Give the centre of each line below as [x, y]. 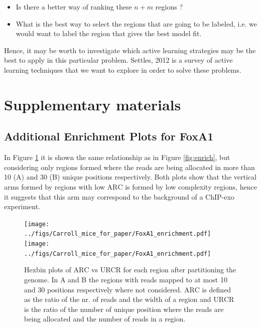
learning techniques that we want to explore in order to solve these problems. [123, 69]
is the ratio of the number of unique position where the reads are [124, 309]
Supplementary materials [93, 104]
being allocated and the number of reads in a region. [105, 319]
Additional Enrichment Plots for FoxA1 [109, 136]
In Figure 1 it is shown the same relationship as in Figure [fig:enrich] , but [117, 157]
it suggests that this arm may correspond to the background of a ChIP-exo [119, 196]
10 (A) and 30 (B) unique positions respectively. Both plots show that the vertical [130, 177]
